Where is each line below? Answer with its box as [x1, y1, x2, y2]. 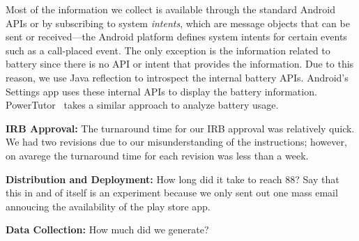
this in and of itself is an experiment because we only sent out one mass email [6, 185, 338, 200]
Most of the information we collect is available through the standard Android [6, 2, 335, 16]
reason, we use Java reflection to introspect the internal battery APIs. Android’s [6, 70, 349, 84]
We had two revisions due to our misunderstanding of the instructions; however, [6, 134, 347, 149]
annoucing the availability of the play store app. [6, 199, 211, 213]
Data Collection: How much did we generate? [6, 222, 209, 237]
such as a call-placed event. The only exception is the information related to [6, 42, 330, 57]
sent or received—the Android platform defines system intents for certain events [6, 29, 347, 44]
